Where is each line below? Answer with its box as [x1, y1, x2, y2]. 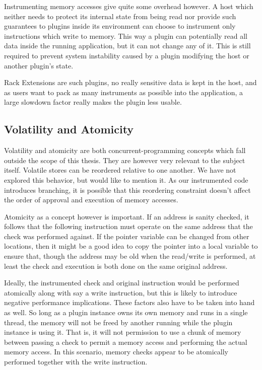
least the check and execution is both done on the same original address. [4, 260, 228, 271]
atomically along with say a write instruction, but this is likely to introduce [4, 287, 237, 298]
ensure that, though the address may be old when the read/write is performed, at [4, 251, 256, 261]
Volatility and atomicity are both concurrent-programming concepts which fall [4, 145, 246, 156]
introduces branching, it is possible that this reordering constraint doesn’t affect [4, 184, 251, 195]
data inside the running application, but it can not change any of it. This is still [4, 40, 251, 51]
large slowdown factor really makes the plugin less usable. [4, 97, 182, 107]
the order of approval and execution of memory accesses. [4, 194, 178, 205]
